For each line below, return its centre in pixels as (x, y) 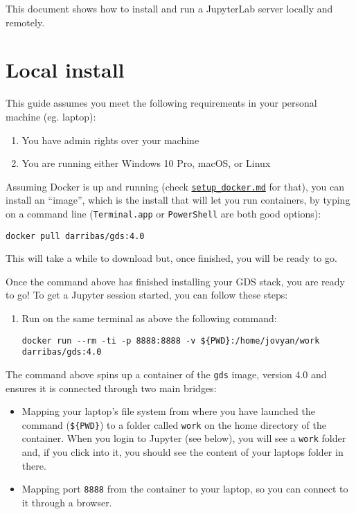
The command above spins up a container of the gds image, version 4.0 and (166, 374)
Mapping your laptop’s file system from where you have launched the (168, 411)
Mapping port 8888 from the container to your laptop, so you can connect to (185, 489)
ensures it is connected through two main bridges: (111, 388)
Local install (65, 70)
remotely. (25, 22)
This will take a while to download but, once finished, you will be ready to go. (171, 258)
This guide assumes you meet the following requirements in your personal (161, 103)
